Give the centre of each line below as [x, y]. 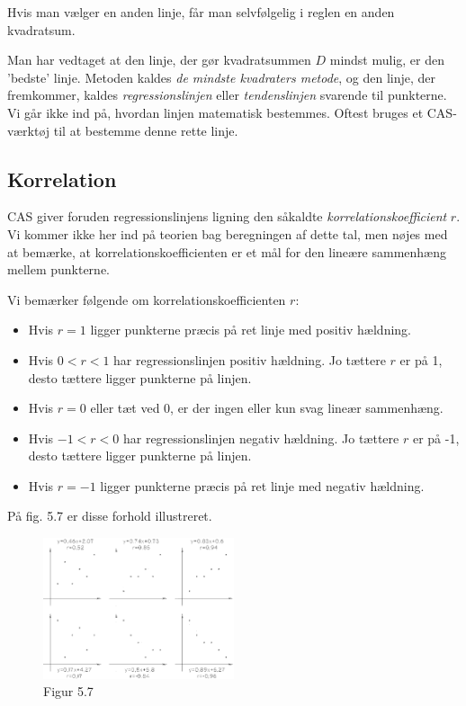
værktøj [29, 130]
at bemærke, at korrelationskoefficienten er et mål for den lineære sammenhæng [227, 251]
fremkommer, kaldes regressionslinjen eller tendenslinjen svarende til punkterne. [227, 95]
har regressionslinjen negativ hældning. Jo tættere [261, 438]
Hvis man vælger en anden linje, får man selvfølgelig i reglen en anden [201, 12]
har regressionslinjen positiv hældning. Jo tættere [250, 359]
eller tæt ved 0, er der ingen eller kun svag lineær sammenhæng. [267, 408]
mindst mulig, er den [387, 60]
